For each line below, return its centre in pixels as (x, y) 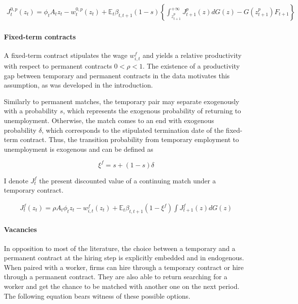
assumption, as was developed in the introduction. (78, 85)
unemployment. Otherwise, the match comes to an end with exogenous (109, 120)
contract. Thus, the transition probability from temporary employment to (130, 139)
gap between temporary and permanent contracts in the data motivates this (117, 75)
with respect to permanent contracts (58, 65)
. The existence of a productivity (191, 65)
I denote (16, 180)
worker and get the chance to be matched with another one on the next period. (122, 286)
